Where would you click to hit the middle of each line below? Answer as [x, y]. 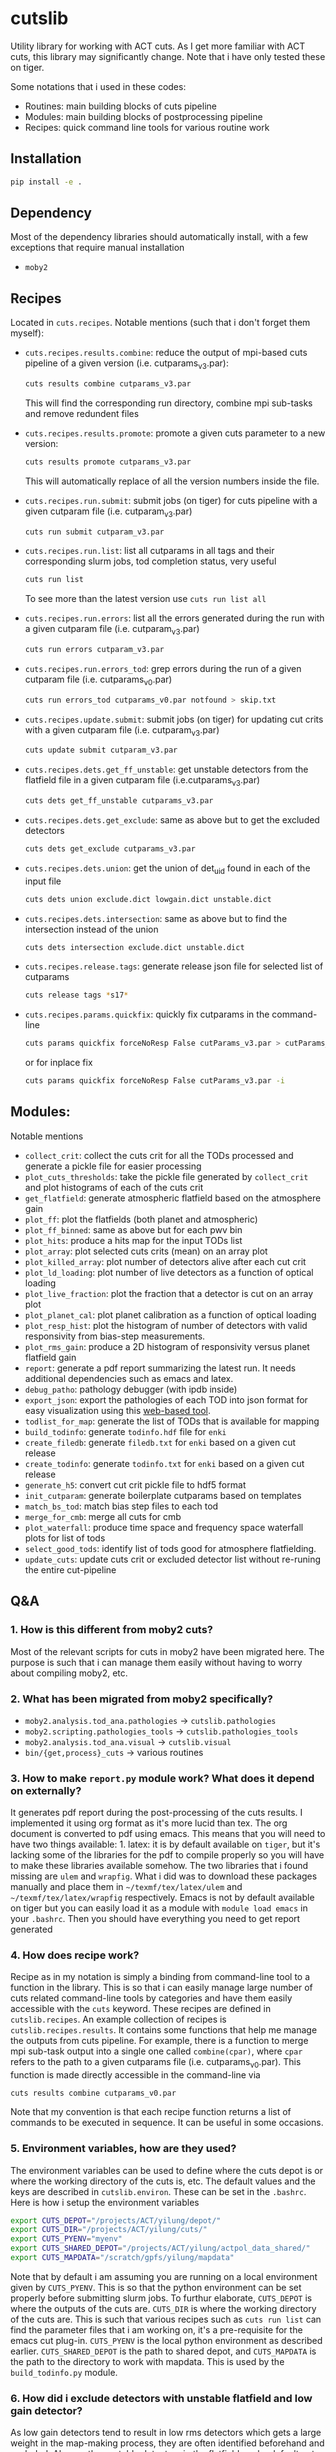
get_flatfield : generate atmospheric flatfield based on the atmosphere [173, 1198]
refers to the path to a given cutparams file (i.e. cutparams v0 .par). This [156, 2063]
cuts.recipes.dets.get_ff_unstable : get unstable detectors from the [166, 769]
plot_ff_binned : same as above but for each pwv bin [133, 1229]
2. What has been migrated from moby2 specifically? [141, 1699]
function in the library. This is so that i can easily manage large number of [161, 1988]
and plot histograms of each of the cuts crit [114, 1187]
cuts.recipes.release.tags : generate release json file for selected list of [174, 966]
